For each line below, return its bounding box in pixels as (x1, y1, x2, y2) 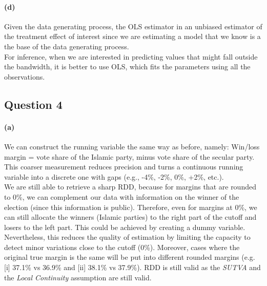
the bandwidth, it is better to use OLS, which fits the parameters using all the (4, 61, 251, 72)
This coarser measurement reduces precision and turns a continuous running (4, 161, 243, 172)
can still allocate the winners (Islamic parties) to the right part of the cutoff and (4, 212, 257, 222)
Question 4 (4, 96, 63, 112)
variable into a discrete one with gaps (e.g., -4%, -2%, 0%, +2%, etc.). (4, 171, 224, 182)
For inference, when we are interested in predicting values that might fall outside (4, 51, 258, 62)
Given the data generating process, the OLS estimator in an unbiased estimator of (4, 21, 262, 31)
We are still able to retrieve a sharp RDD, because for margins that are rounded (4, 181, 256, 192)
